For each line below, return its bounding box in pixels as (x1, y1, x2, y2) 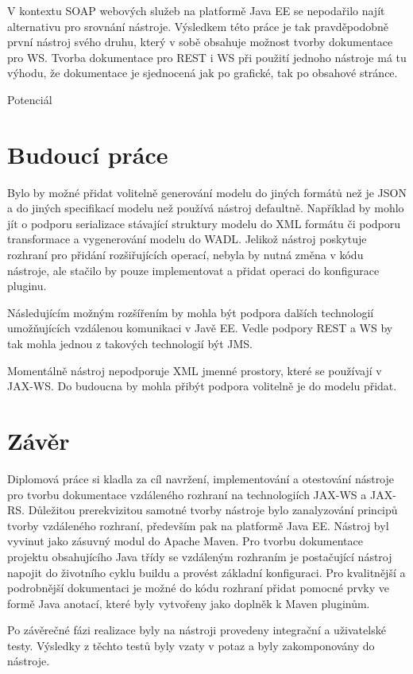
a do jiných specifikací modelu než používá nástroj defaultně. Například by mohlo (7, 199, 404, 216)
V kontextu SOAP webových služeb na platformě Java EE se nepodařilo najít (7, 2, 385, 18)
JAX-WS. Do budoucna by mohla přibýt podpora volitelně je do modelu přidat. (7, 378, 397, 394)
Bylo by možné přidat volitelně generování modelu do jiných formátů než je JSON (7, 184, 407, 200)
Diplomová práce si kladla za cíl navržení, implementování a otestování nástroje (7, 470, 395, 486)
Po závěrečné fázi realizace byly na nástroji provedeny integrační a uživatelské (7, 622, 386, 638)
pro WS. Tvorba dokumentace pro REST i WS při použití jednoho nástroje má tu (7, 48, 407, 65)
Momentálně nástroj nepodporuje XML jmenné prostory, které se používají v (7, 362, 382, 378)
